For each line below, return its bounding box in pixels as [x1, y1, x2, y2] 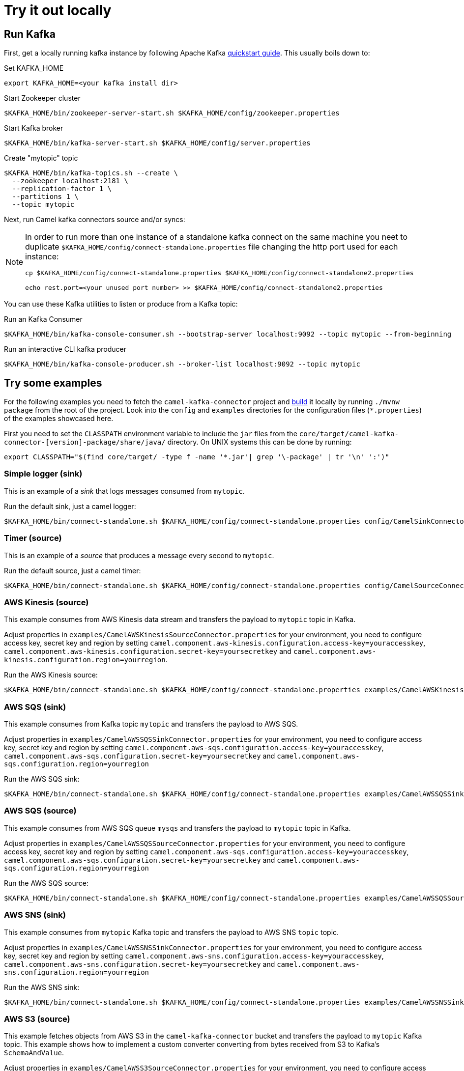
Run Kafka [4, 28, 56, 40]
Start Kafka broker [4, 124, 63, 133]
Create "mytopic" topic [4, 154, 78, 163]
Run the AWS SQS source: [4, 878, 88, 887]
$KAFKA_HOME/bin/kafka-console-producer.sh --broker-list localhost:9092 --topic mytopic [4, 360, 360, 368]
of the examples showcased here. [4, 414, 114, 423]
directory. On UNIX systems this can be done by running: [167, 438, 352, 447]
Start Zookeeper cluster [4, 94, 81, 103]
